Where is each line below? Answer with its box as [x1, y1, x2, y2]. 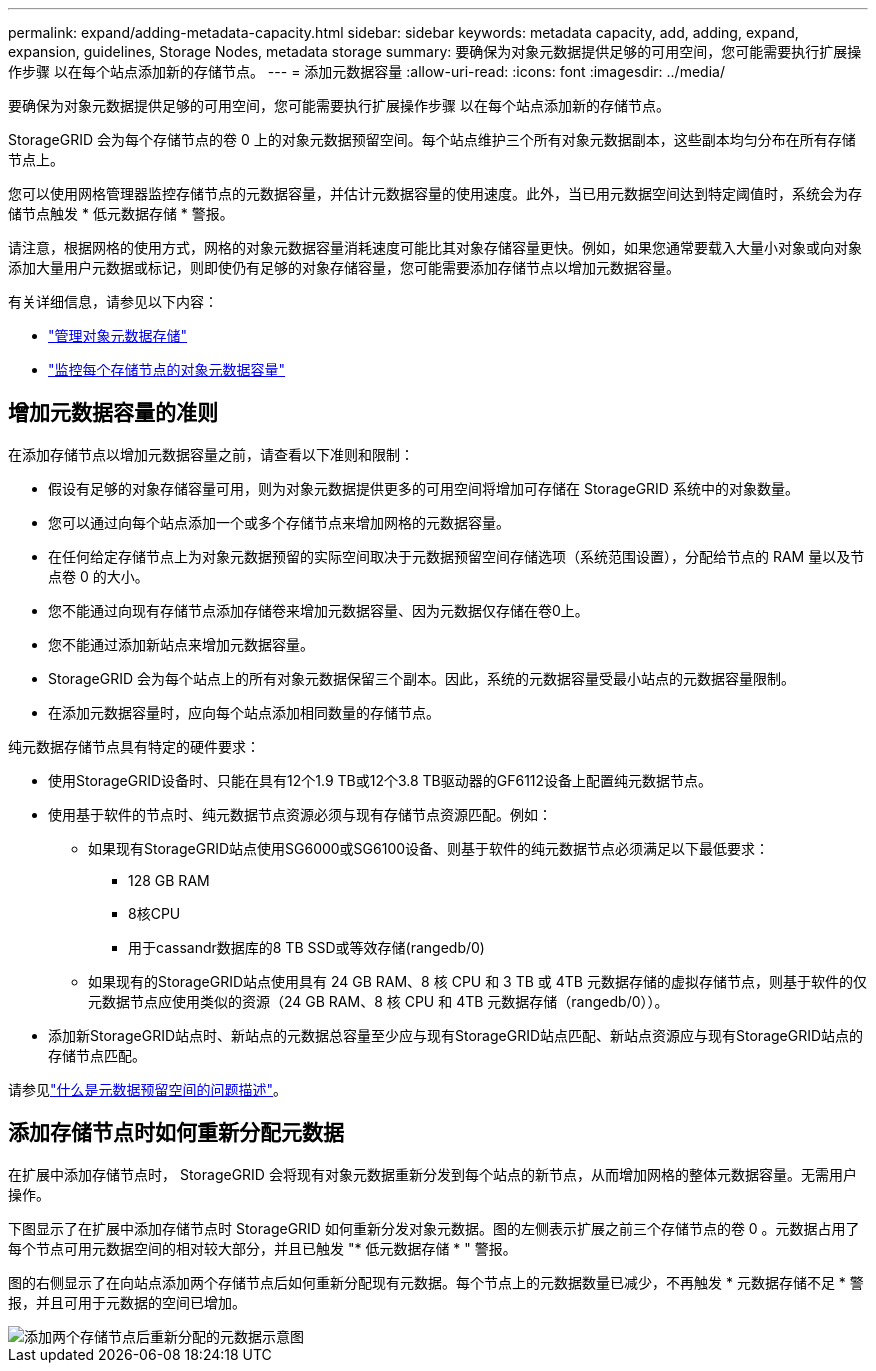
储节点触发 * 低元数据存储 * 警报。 [8, 205, 234, 222]
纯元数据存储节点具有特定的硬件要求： [8, 737, 260, 755]
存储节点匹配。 [48, 1046, 146, 1064]
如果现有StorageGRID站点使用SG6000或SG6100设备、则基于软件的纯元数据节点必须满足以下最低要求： [88, 839, 770, 857]
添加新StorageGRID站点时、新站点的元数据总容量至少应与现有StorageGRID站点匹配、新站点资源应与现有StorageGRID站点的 [48, 1026, 864, 1044]
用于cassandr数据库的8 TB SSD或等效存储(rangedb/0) [128, 938, 485, 956]
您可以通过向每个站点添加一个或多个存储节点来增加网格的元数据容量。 [48, 513, 510, 531]
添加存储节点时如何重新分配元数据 [8, 1120, 344, 1146]
